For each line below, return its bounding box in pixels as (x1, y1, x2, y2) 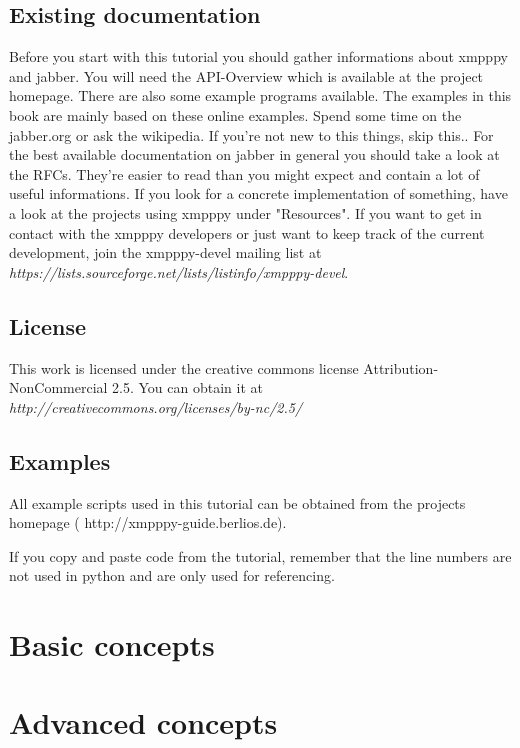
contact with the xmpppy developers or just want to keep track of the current (9, 222, 485, 243)
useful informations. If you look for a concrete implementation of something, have (9, 183, 508, 204)
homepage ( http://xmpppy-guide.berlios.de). (9, 512, 287, 533)
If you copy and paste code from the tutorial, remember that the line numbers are (9, 545, 512, 566)
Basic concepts (9, 624, 215, 665)
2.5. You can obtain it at (112, 377, 263, 398)
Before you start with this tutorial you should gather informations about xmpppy (9, 46, 508, 67)
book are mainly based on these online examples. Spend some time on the (9, 104, 462, 125)
